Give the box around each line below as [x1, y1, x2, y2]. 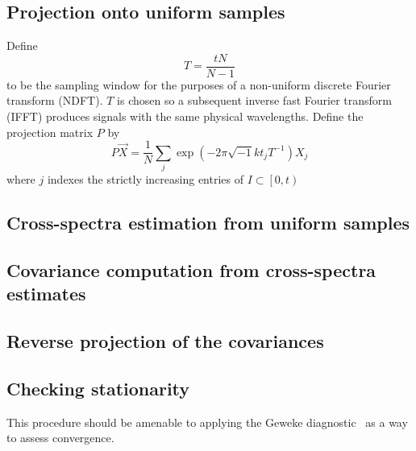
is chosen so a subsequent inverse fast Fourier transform [117, 92, 392, 109]
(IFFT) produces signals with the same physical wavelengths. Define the [6, 108, 364, 125]
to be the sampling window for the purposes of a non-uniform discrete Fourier [6, 76, 391, 93]
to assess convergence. [6, 429, 114, 446]
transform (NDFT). [6, 92, 103, 109]
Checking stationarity [6, 375, 190, 400]
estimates [6, 281, 86, 306]
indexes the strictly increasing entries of [47, 171, 244, 188]
